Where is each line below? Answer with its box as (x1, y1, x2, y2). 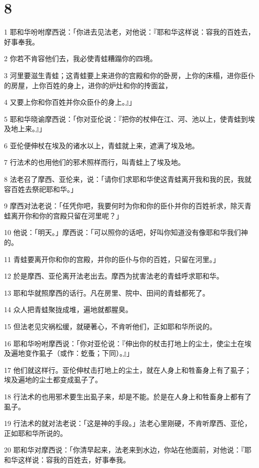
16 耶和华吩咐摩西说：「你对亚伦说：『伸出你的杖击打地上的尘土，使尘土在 (4, 338, 244, 348)
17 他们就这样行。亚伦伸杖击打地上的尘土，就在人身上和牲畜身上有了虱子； (4, 364, 251, 375)
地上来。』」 (10, 123, 46, 134)
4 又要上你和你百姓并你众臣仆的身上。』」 (4, 97, 136, 107)
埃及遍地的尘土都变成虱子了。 (4, 374, 102, 385)
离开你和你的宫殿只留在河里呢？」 (10, 210, 123, 220)
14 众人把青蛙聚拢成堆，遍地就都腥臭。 (4, 304, 132, 315)
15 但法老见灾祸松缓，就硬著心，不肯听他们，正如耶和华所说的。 (4, 321, 216, 331)
